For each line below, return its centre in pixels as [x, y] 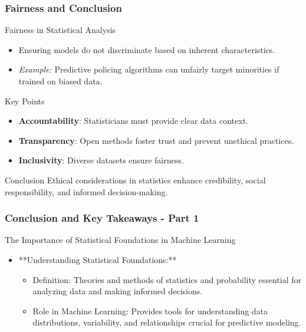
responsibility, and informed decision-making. [86, 191]
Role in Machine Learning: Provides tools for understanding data [150, 310]
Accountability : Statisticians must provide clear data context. [133, 121]
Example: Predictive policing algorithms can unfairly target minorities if [149, 69]
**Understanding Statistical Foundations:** [98, 259]
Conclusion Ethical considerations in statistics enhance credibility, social [135, 180]
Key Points [25, 101]
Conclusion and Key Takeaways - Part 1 [102, 218]
